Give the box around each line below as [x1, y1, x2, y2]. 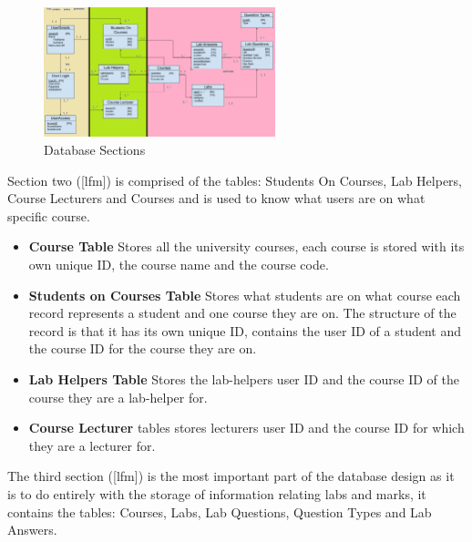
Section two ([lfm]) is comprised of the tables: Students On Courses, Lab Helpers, [7, 170, 462, 189]
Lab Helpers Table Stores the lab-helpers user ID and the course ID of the [28, 369, 459, 388]
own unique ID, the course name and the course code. [28, 254, 329, 273]
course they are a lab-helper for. [28, 387, 208, 406]
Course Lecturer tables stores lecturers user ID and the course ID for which [28, 418, 465, 437]
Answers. [7, 520, 57, 539]
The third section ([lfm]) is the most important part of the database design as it [7, 466, 455, 486]
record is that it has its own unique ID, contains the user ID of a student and [28, 321, 462, 340]
